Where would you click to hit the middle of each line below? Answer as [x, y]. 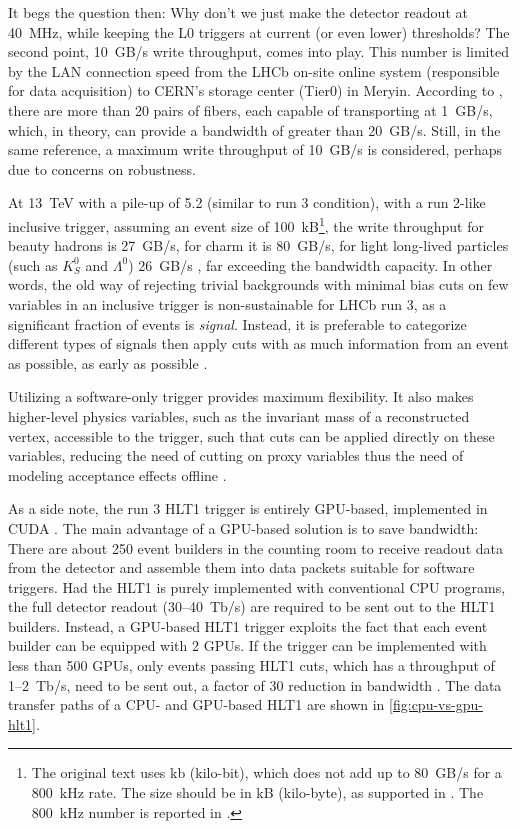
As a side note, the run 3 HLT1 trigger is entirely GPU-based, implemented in [248, 508]
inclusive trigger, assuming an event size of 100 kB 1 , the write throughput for [246, 224]
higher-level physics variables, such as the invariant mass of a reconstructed [239, 415]
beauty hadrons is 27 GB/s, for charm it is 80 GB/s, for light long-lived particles [258, 245]
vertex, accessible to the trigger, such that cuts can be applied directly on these [251, 435]
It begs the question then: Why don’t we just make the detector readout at [238, 12]
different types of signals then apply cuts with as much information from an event [258, 343]
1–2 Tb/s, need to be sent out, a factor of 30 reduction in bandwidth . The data [255, 684]
